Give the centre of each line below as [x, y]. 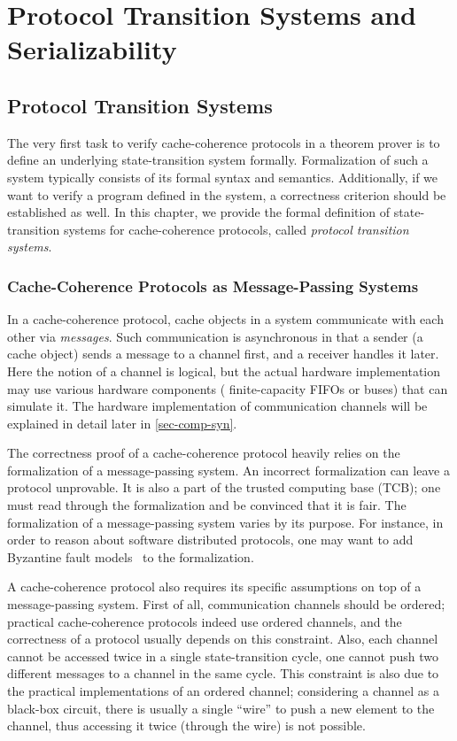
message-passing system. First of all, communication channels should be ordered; [226, 604]
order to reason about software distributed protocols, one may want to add [210, 540]
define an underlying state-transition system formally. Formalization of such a [218, 160]
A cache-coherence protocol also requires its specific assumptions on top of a [214, 587]
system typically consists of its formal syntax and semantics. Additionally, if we [223, 177]
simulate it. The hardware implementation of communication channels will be [217, 406]
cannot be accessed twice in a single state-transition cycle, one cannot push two [223, 656]
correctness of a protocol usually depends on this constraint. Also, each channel [223, 639]
